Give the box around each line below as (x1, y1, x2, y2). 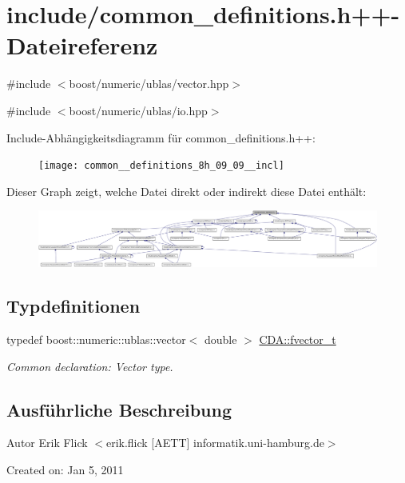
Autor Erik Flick (6, 434, 88, 451)
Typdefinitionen (6, 293, 141, 318)
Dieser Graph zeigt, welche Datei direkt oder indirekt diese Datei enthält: (6, 182, 367, 199)
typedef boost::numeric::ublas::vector (6, 330, 186, 347)
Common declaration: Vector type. (6, 357, 173, 374)
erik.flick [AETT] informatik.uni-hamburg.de (105, 434, 324, 451)
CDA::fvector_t (259, 330, 336, 347)
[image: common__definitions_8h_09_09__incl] (38, 160, 284, 172)
